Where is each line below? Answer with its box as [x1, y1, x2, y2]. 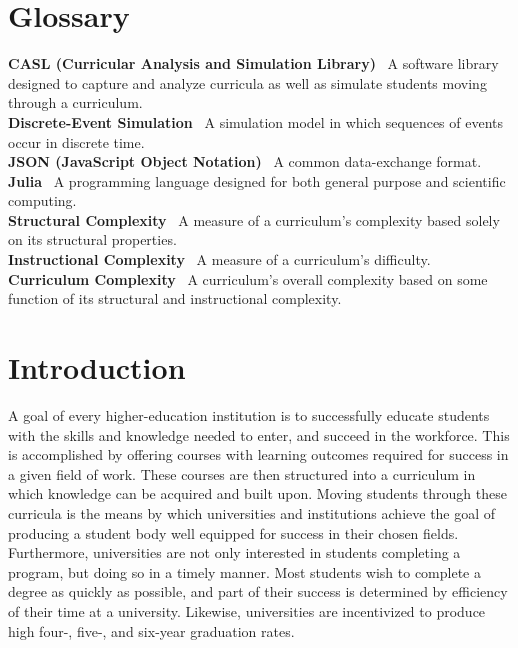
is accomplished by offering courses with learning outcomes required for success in [8, 444, 509, 465]
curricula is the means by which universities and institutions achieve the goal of [8, 502, 496, 523]
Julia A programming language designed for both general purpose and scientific [8, 170, 506, 191]
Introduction [8, 347, 186, 388]
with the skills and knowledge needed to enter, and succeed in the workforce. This [8, 424, 510, 445]
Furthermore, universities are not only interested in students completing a [8, 542, 461, 563]
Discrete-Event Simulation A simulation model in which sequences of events [8, 111, 504, 132]
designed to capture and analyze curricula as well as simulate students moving [8, 72, 487, 93]
